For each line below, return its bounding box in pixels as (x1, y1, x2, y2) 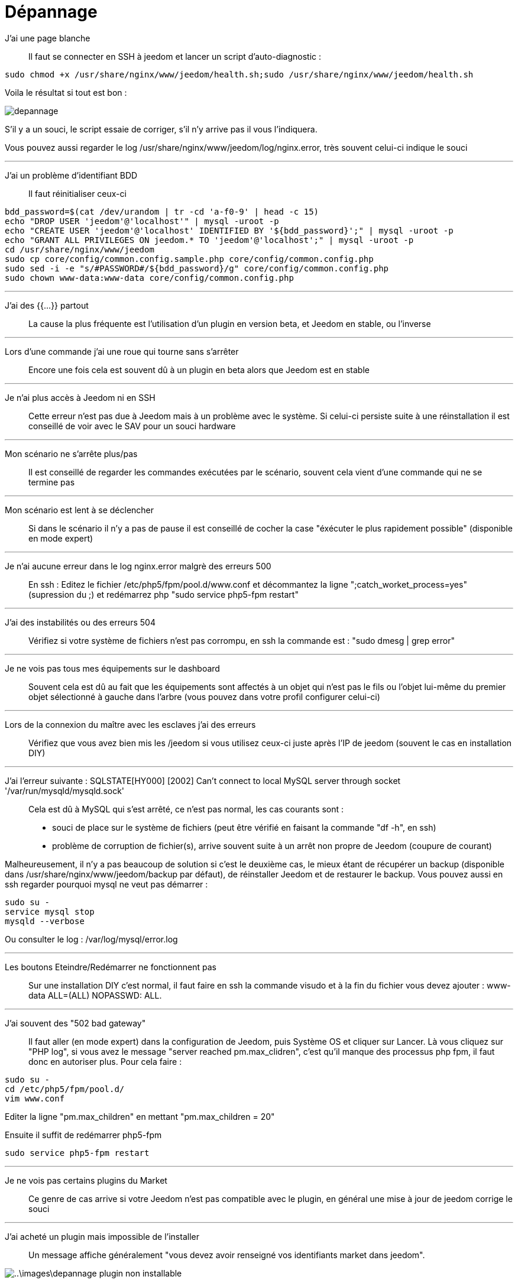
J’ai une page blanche (5, 33, 90, 43)
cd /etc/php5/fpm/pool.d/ (5, 1084, 125, 1094)
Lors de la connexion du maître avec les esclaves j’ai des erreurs (5, 719, 256, 730)
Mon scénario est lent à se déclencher (5, 504, 154, 515)
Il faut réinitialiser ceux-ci (28, 188, 127, 199)
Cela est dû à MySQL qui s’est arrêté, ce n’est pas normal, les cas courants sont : (28, 804, 344, 814)
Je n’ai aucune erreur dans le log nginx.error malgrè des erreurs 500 (5, 560, 271, 571)
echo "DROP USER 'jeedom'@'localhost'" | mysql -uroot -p (5, 216, 279, 226)
